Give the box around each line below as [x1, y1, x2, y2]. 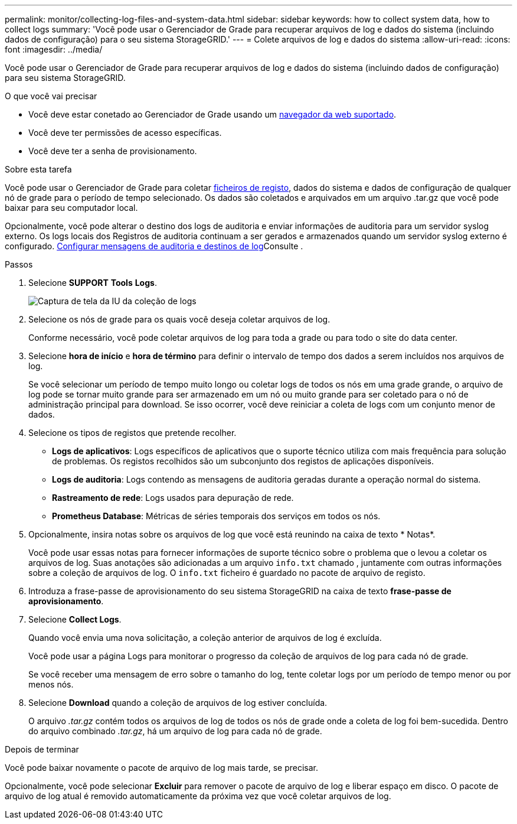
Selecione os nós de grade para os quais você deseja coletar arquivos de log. [28, 314, 331, 324]
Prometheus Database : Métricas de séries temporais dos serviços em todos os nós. [52, 511, 381, 521]
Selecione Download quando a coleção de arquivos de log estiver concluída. [28, 698, 328, 708]
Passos [5, 259, 33, 269]
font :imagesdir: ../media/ [5, 44, 103, 54]
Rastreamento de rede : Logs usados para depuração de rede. [52, 493, 294, 503]
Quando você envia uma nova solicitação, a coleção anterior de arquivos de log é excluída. [28, 633, 382, 643]
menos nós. [28, 679, 74, 689]
